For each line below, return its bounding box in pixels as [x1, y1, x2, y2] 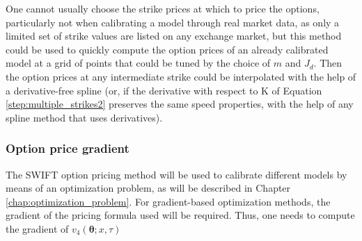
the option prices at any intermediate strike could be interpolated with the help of [6, 69, 356, 83]
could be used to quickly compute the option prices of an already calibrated [6, 42, 329, 56]
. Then [313, 56, 343, 70]
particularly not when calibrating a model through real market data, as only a [6, 15, 340, 29]
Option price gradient [6, 140, 129, 157]
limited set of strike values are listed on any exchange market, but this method [6, 28, 342, 43]
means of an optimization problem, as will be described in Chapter [6, 181, 291, 195]
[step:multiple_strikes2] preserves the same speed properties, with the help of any [6, 97, 354, 111]
